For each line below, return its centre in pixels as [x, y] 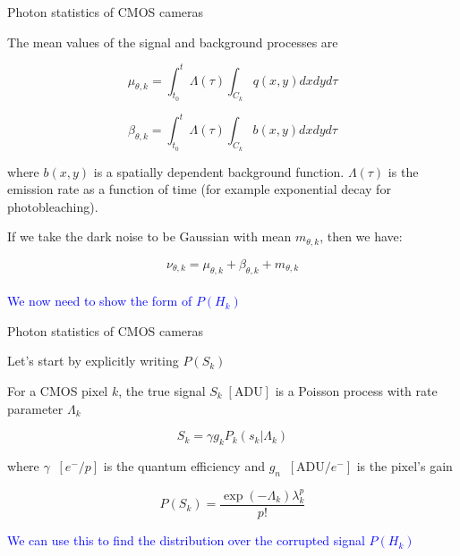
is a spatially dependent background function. [219, 171]
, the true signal [162, 391]
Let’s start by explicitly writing [93, 361]
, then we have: [361, 236]
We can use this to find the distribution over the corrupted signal [186, 540]
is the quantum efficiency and [184, 465]
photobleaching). [53, 206]
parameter [35, 408]
